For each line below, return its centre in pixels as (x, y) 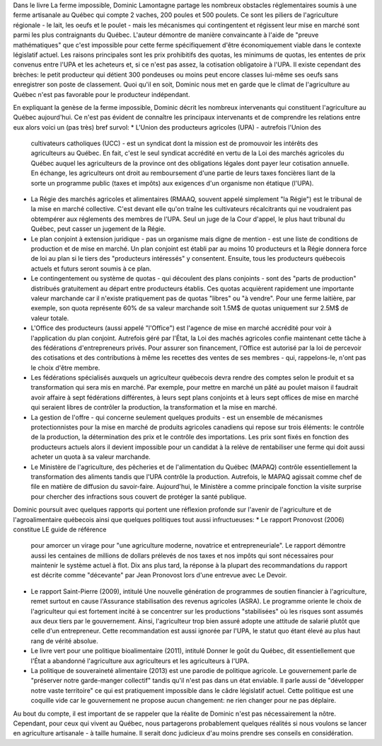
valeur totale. (50, 318)
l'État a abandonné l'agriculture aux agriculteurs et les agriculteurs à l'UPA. (140, 661)
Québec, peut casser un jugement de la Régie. (98, 229)
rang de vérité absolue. (64, 640)
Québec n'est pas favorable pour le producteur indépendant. (102, 94)
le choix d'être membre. (65, 368)
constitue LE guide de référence (60, 529)
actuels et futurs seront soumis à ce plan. (91, 269)
